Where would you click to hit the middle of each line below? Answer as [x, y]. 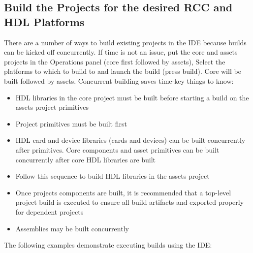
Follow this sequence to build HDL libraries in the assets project [112, 176]
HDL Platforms [44, 21]
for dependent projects [49, 211]
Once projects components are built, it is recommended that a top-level [123, 192]
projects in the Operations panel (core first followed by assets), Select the [115, 61]
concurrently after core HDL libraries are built [86, 159]
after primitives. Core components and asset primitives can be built [117, 149]
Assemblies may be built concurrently [72, 228]
